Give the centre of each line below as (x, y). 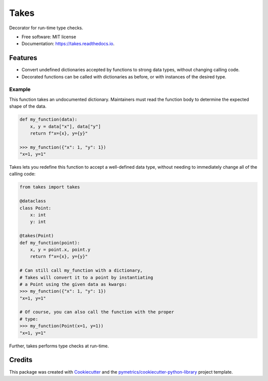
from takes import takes (50, 187)
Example (20, 89)
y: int (38, 222)
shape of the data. (28, 106)
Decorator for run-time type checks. (46, 28)
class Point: (35, 208)
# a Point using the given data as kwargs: (73, 284)
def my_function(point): (50, 243)
